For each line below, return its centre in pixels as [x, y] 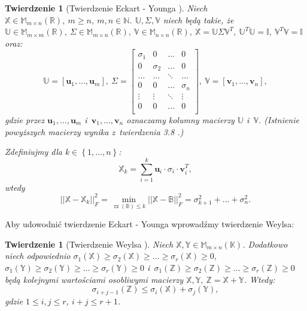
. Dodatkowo [265, 244]
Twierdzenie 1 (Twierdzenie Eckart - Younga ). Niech [106, 8]
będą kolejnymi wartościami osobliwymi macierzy [94, 279]
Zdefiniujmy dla [34, 152]
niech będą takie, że [198, 19]
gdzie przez [25, 119]
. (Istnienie [279, 119]
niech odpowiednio [38, 256]
